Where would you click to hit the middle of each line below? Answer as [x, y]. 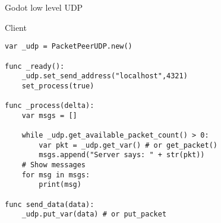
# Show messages [54, 165]
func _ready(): [35, 66]
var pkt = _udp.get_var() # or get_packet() [128, 145]
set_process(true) [58, 86]
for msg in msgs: [56, 175]
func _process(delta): [50, 106]
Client [16, 27]
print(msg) [60, 185]
